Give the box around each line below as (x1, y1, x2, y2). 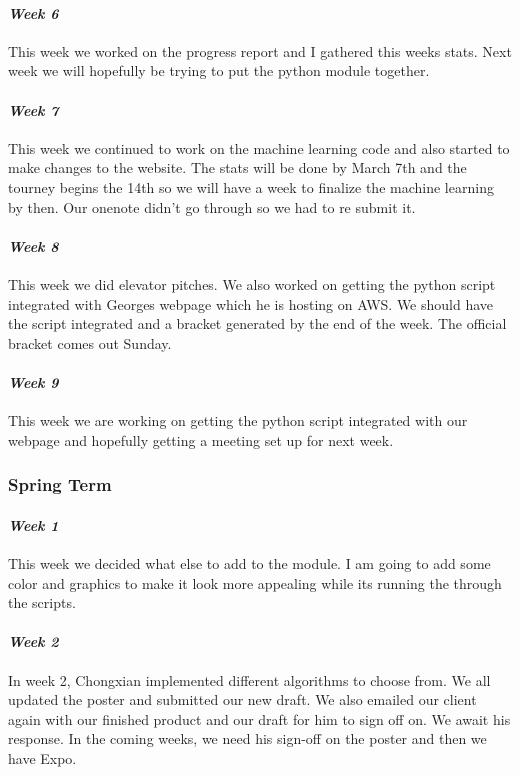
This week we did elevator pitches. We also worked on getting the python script (8, 273, 496, 294)
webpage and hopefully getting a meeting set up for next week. (8, 429, 394, 450)
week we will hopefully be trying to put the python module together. (8, 60, 430, 81)
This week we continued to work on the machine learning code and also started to (8, 137, 510, 158)
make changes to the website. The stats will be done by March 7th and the (8, 157, 467, 178)
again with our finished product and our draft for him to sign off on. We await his (8, 708, 511, 729)
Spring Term (8, 472, 112, 497)
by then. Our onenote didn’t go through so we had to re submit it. (8, 196, 416, 217)
